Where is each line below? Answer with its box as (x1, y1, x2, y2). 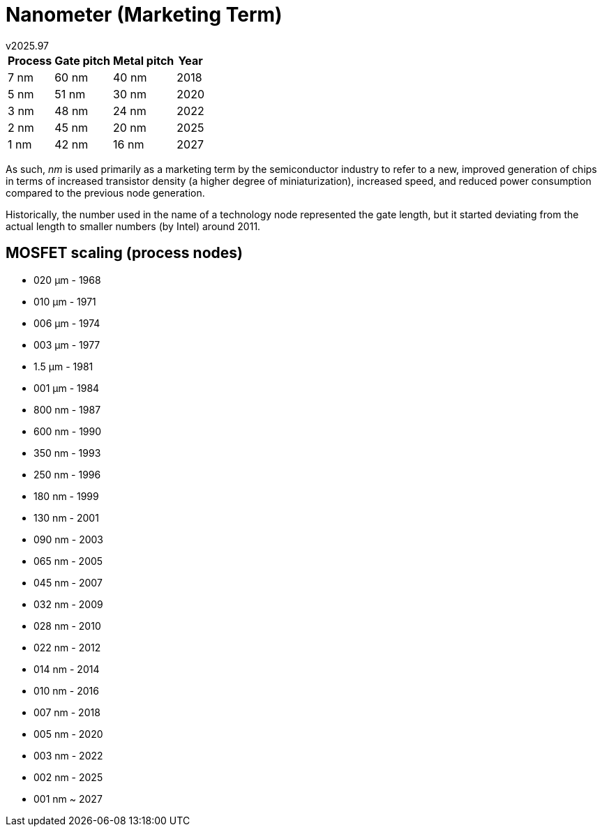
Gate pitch (54, 53, 110, 68)
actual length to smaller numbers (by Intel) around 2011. (6, 220, 261, 232)
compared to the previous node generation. (6, 186, 205, 199)
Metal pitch (113, 53, 174, 68)
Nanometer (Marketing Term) (6, 3, 283, 27)
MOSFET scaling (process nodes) (6, 244, 243, 262)
